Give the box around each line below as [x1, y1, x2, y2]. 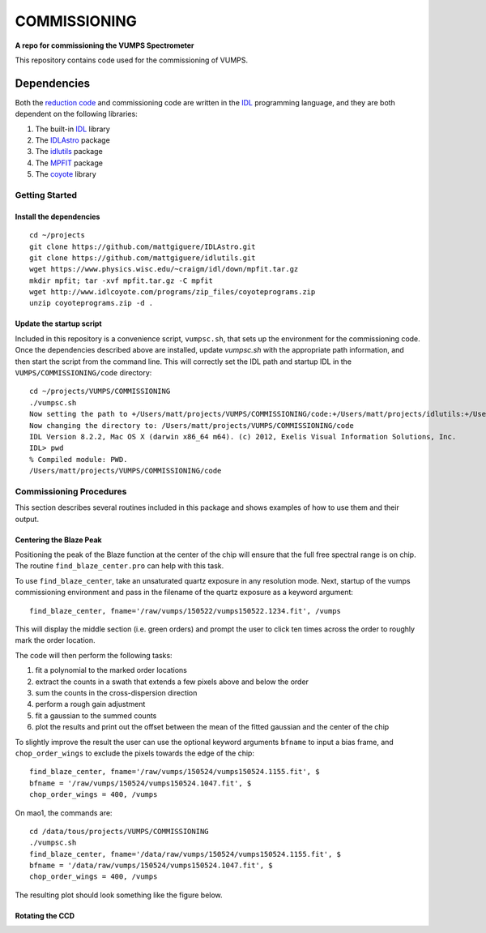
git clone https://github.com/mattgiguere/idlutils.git [29, 253, 256, 263]
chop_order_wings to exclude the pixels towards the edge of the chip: [15, 748, 255, 758]
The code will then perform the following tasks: [15, 650, 173, 660]
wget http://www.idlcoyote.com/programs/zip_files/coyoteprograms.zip [29, 288, 316, 297]
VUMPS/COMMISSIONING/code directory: [15, 368, 152, 378]
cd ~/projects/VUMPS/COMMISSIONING [29, 387, 171, 396]
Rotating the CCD [15, 910, 75, 920]
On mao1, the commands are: [15, 807, 113, 818]
